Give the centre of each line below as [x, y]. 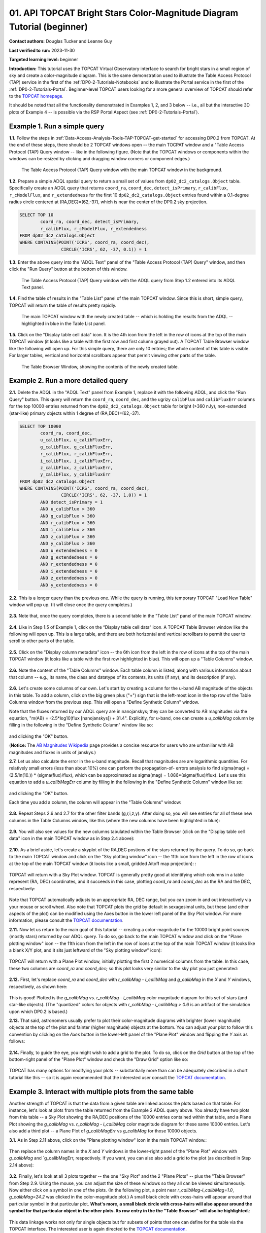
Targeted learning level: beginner [44, 60]
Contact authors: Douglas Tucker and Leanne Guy [61, 41]
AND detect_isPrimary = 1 [71, 502]
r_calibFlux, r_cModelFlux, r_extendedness [94, 229]
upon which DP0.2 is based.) [38, 1012]
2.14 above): [21, 1165]
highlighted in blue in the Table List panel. [64, 324]
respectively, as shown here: [38, 986]
